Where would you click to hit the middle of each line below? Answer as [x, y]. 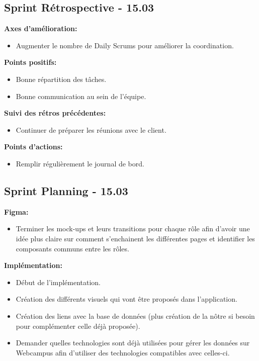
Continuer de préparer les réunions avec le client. [91, 129]
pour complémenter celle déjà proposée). [78, 326]
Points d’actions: [33, 147]
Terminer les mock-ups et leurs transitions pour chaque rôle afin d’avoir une [133, 229]
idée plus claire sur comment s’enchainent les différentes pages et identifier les [135, 238]
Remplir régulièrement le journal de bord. [80, 163]
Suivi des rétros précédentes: [55, 113]
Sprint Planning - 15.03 [66, 190]
